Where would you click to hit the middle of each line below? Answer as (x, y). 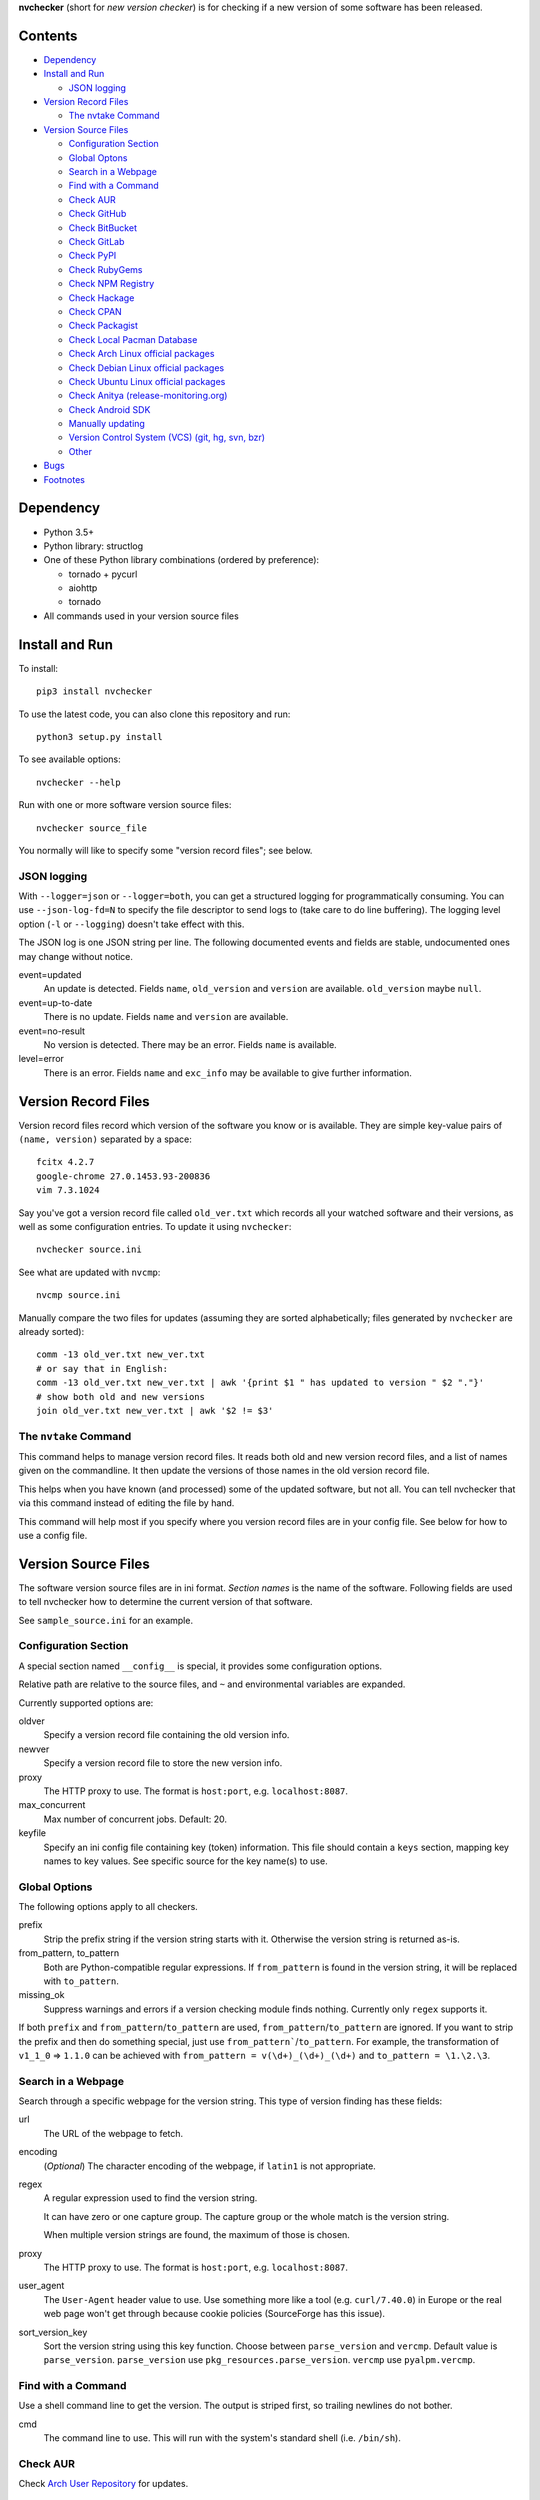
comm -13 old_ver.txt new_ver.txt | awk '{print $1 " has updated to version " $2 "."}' (260, 1383)
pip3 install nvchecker (94, 691)
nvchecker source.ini (89, 1249)
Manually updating (106, 424)
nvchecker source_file (92, 828)
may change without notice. (76, 956)
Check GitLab (96, 241)
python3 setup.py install (100, 736)
